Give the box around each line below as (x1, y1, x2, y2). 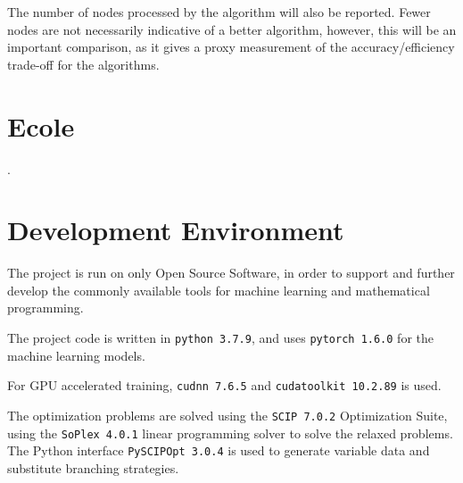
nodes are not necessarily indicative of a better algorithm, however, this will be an (7, 20, 457, 38)
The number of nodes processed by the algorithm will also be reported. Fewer (7, 3, 431, 21)
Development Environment (7, 212, 344, 248)
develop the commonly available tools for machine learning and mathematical (7, 280, 430, 299)
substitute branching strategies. (7, 458, 179, 477)
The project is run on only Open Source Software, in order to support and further (7, 263, 455, 282)
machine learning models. (7, 346, 145, 364)
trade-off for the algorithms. (7, 54, 160, 73)
